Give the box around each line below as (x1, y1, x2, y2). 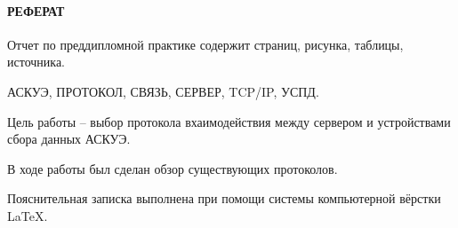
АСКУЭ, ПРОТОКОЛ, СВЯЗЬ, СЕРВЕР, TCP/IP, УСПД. (7, 82, 319, 100)
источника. (7, 52, 65, 71)
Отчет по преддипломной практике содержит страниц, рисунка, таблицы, (7, 35, 404, 53)
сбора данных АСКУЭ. (7, 130, 131, 148)
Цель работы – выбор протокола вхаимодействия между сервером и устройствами (7, 112, 451, 130)
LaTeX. (7, 206, 48, 224)
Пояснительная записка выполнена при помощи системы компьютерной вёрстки (7, 189, 441, 208)
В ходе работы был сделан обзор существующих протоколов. (7, 159, 338, 177)
